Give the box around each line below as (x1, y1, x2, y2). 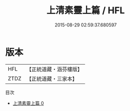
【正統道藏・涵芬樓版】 (26, 66, 83, 73)
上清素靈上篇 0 (12, 100, 44, 106)
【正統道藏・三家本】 (26, 75, 78, 82)
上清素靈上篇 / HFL (46, 5, 125, 16)
